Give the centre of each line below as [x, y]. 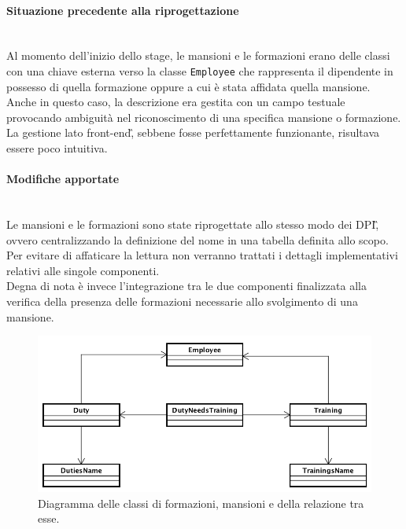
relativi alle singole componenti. [83, 270]
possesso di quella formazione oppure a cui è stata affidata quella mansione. [188, 86]
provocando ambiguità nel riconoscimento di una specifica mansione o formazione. [204, 117]
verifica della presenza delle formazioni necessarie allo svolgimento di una [182, 301]
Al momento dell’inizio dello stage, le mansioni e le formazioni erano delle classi [198, 55]
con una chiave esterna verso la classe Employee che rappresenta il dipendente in [200, 70]
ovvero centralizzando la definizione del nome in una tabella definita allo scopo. [197, 239]
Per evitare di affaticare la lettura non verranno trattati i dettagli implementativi [202, 255]
